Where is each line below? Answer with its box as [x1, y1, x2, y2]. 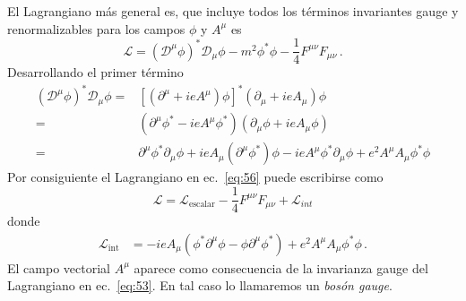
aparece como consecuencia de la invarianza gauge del [134, 258, 428, 277]
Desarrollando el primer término [7, 63, 184, 82]
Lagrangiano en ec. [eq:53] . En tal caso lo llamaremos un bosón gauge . [7, 276, 393, 295]
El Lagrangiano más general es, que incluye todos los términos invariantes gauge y [7, 2, 459, 20]
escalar [188, 199, 215, 209]
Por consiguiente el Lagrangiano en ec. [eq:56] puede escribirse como [7, 168, 384, 186]
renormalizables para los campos [7, 19, 186, 38]
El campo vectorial [7, 258, 110, 277]
